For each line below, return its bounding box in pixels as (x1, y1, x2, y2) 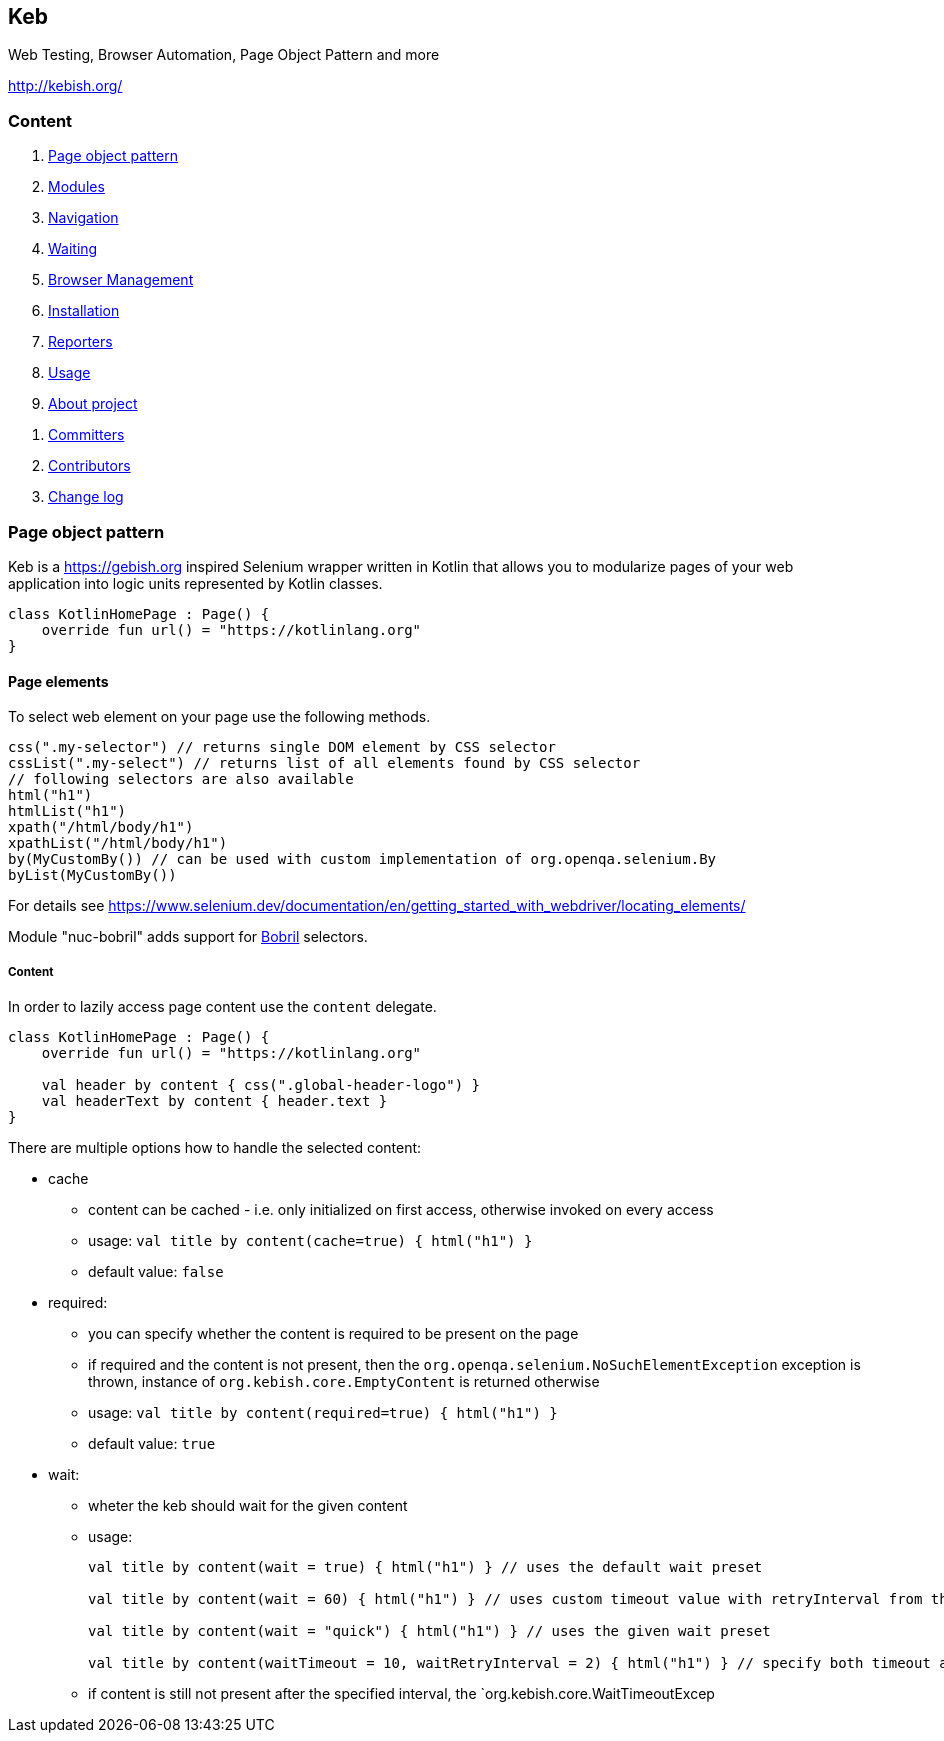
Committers (48, 426, 125, 444)
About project (48, 395, 138, 413)
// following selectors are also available (8, 771, 354, 788)
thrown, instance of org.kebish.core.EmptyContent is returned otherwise (88, 1372, 600, 1390)
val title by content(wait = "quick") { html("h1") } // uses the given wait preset (88, 1622, 771, 1639)
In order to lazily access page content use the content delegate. (8, 997, 437, 1015)
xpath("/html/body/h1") (8, 819, 194, 836)
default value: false (88, 1262, 224, 1280)
